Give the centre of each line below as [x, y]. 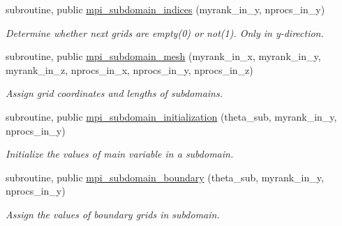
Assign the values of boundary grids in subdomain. [113, 214]
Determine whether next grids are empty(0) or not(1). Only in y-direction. [165, 32]
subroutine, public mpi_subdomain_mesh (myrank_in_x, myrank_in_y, [163, 56]
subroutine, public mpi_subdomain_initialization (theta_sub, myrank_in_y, [171, 116]
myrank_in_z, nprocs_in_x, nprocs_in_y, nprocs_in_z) [129, 69]
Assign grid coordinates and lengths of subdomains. [114, 93]
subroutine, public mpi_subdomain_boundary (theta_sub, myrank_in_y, [165, 177]
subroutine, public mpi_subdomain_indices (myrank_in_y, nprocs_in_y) [165, 9]
